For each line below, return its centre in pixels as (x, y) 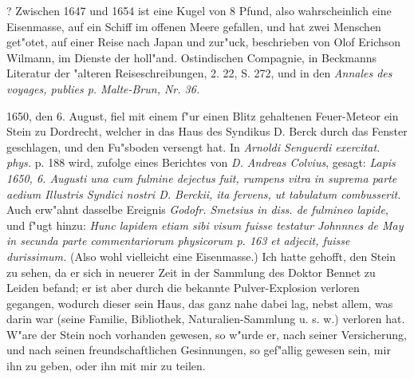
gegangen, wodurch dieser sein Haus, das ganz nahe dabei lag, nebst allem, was (200, 303)
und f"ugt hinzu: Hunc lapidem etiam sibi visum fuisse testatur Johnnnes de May (205, 225)
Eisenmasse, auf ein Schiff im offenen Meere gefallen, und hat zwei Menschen (194, 26)
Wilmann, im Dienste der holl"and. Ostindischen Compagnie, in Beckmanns (192, 57)
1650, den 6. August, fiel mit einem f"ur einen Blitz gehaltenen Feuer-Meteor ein (203, 115)
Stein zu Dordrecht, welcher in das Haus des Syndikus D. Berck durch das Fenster (207, 131)
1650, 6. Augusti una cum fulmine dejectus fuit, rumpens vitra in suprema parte (202, 178)
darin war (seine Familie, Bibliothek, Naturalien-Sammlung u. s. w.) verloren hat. (206, 319)
